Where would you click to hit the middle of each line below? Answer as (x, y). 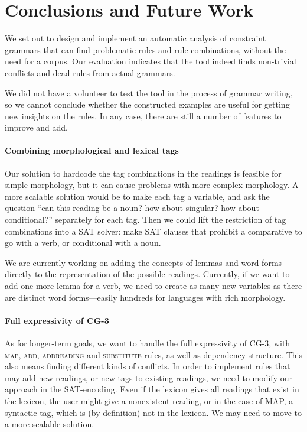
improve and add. (37, 127)
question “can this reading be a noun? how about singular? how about (132, 208)
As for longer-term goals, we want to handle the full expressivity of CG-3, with (148, 343)
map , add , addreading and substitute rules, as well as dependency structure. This (153, 354)
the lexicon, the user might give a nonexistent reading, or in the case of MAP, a (149, 400)
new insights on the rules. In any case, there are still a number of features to (143, 116)
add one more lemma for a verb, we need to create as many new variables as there (153, 286)
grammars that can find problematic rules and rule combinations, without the (146, 49)
